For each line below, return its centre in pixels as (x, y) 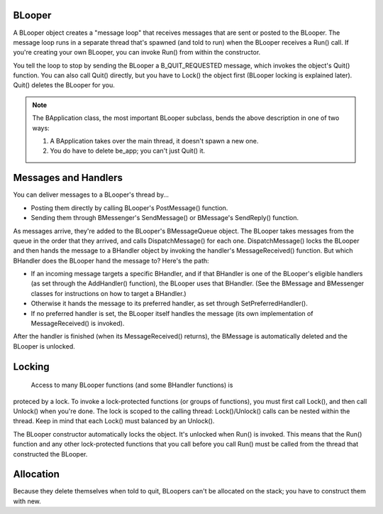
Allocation (37, 475)
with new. (27, 501)
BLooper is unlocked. (44, 346)
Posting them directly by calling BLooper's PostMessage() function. (129, 208)
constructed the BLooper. (50, 454)
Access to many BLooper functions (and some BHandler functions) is (132, 385)
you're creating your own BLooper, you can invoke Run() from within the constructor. (137, 53)
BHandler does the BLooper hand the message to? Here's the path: (111, 261)
